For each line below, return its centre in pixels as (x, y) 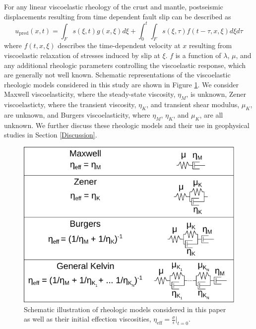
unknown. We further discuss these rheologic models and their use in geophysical (127, 125)
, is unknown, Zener (216, 94)
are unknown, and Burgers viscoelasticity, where (77, 115)
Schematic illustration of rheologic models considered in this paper (125, 309)
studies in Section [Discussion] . (51, 135)
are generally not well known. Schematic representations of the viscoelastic (117, 75)
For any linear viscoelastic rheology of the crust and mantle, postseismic (114, 6)
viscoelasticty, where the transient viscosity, (70, 104)
